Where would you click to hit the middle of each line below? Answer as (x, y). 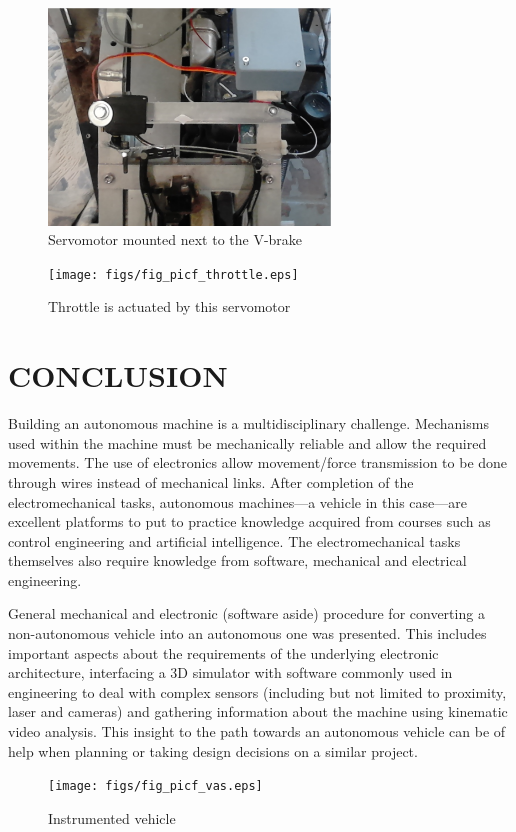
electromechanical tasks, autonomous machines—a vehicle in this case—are (237, 501)
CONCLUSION (118, 375)
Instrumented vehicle (112, 817)
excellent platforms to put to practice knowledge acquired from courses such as (249, 521)
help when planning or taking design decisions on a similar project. (213, 750)
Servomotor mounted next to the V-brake (175, 239)
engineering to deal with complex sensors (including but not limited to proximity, (257, 691)
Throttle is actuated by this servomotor (169, 306)
